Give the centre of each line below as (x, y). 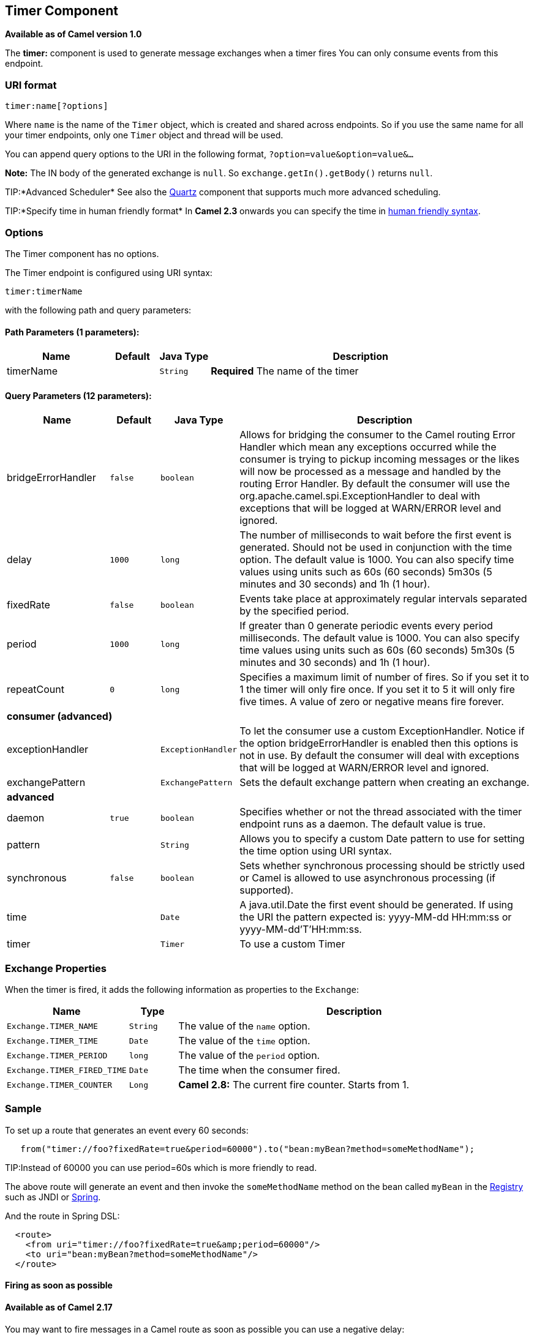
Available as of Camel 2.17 (59, 1307)
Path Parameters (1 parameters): (72, 332)
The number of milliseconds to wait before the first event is (376, 535)
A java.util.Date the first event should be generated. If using (376, 905)
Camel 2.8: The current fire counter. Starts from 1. (294, 1085)
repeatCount (36, 690)
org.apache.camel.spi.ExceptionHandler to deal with (360, 496)
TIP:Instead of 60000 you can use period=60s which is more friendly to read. (161, 1167)
